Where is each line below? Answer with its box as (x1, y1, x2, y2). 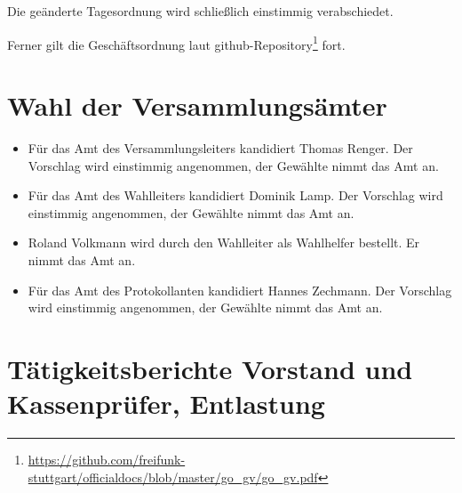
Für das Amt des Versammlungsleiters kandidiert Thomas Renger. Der (28, 138, 413, 157)
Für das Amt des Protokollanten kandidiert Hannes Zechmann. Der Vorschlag (28, 280, 452, 299)
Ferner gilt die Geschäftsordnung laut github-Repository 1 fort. (7, 32, 346, 53)
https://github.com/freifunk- (28, 450, 186, 469)
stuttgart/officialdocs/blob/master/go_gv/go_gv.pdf (28, 467, 318, 486)
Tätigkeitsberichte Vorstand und (7, 350, 413, 386)
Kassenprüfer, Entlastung (7, 385, 325, 422)
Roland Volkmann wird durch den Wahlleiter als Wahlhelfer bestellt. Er (28, 233, 420, 252)
